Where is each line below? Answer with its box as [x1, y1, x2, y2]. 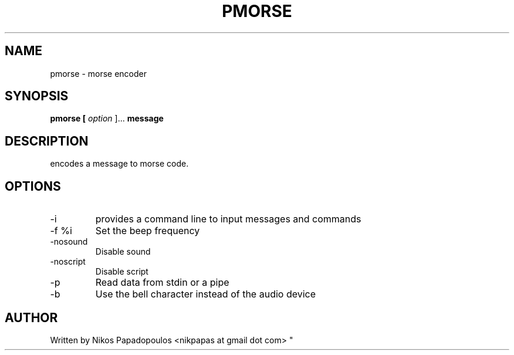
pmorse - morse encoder [50, 68, 147, 79]
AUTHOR [5, 310, 58, 325]
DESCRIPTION [5, 133, 89, 148]
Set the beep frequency [95, 225, 200, 237]
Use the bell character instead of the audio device [95, 288, 316, 300]
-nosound [50, 236, 88, 247]
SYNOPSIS [5, 89, 69, 104]
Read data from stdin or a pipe [95, 276, 229, 289]
